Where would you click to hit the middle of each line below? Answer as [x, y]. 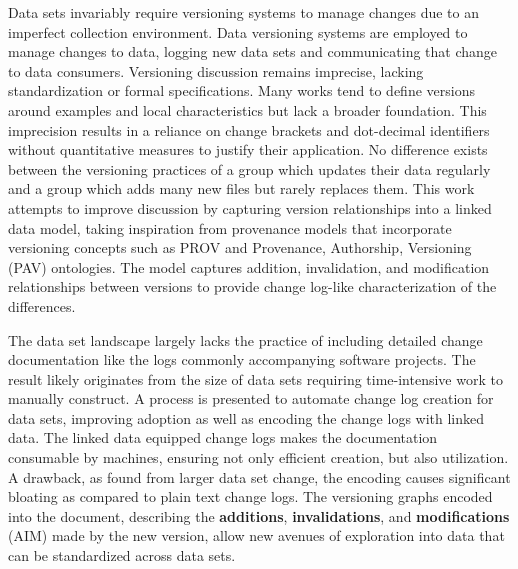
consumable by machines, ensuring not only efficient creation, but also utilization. [258, 457]
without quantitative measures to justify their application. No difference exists [248, 149]
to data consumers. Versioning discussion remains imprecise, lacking [216, 70]
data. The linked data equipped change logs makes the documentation [223, 437]
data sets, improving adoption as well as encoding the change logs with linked [246, 417]
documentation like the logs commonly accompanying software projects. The [242, 359]
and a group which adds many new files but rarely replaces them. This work [241, 188]
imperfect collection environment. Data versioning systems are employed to [238, 31]
